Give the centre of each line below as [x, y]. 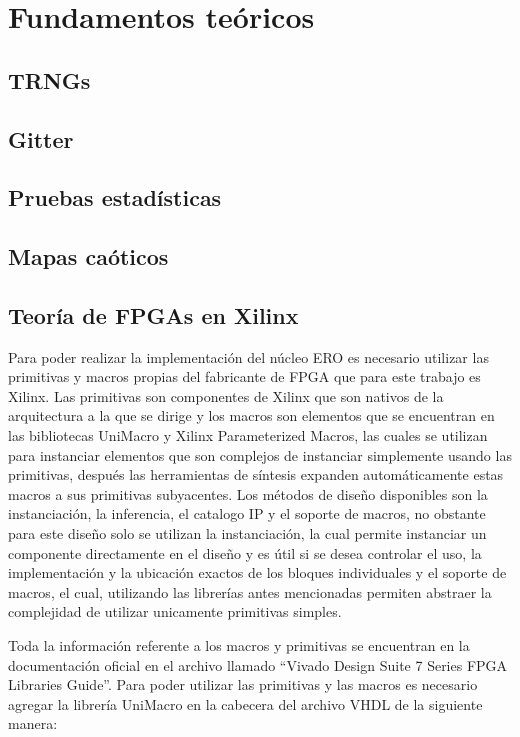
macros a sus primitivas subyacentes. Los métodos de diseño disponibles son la [248, 493]
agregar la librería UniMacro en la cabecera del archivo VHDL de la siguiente [245, 703]
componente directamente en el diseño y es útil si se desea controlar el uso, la [245, 552]
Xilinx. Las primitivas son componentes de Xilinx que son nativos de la [226, 395]
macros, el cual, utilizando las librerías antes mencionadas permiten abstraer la [250, 591]
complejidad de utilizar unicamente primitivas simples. [175, 611]
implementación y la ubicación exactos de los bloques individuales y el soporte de [257, 572]
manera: [33, 723]
